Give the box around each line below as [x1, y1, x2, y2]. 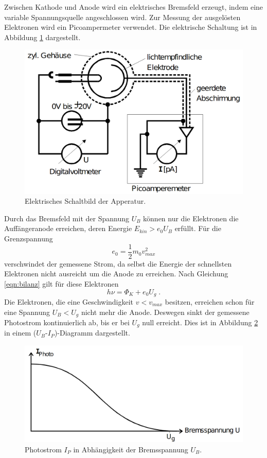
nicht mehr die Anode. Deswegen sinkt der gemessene [81, 306, 250, 317]
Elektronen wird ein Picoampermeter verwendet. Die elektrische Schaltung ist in [4, 22, 257, 32]
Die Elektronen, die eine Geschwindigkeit [4, 296, 134, 307]
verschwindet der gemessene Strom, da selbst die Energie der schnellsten [4, 258, 232, 269]
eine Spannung [4, 306, 50, 317]
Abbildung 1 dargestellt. [4, 31, 81, 42]
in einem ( [4, 327, 37, 338]
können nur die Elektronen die [143, 213, 239, 223]
